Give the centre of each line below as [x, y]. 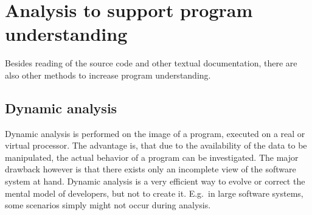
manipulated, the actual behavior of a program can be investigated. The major [152, 157]
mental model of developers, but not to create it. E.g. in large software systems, [154, 193]
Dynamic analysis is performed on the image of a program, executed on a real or [155, 133]
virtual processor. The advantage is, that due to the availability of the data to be [156, 145]
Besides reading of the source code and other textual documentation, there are [151, 63]
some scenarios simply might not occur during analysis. [108, 205]
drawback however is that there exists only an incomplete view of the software [151, 169]
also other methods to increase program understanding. [108, 75]
